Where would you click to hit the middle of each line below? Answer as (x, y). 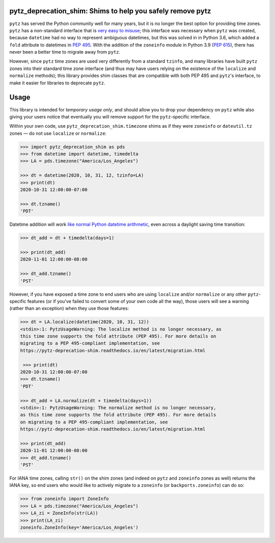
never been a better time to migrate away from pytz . (65, 52)
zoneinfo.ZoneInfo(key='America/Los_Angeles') (79, 528)
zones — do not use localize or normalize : (58, 133)
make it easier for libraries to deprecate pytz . (57, 83)
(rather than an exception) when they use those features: (69, 309)
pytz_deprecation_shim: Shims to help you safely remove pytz (110, 11)
